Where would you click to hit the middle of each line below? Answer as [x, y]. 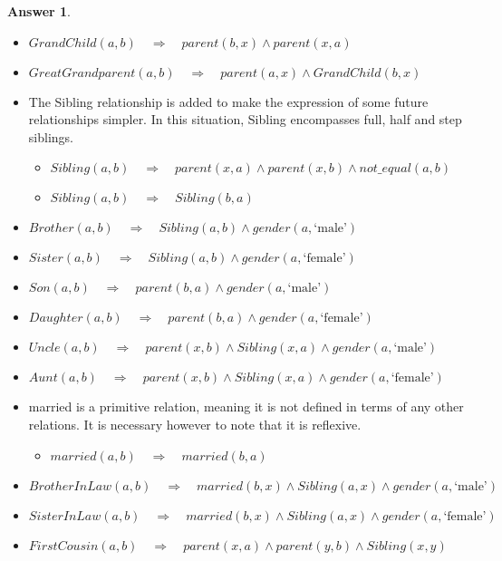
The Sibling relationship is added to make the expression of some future [228, 101]
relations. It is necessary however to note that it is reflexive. [195, 424]
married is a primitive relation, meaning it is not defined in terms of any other [246, 406]
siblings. [51, 136]
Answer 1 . [39, 11]
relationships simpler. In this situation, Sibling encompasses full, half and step [245, 119]
